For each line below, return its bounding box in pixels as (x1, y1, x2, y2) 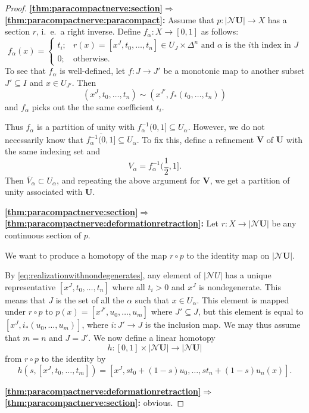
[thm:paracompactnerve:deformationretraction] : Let (5, 217, 219, 229)
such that (135, 293, 170, 306)
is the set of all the (55, 293, 124, 306)
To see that (5, 64, 46, 77)
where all (112, 280, 145, 293)
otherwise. (73, 55, 110, 64)
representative (5, 280, 56, 293)
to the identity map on (186, 249, 270, 261)
